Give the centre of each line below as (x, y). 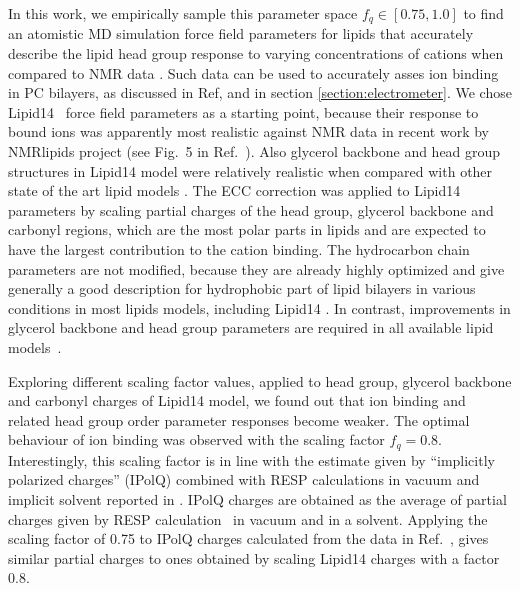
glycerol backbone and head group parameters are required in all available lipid (251, 327)
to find (483, 13)
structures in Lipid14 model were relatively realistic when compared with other (250, 170)
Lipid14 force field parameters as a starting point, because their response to (243, 111)
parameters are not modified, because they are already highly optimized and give (256, 268)
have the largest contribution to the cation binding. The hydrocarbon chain (239, 248)
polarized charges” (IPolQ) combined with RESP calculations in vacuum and (244, 479)
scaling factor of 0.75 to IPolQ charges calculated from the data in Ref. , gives (248, 538)
